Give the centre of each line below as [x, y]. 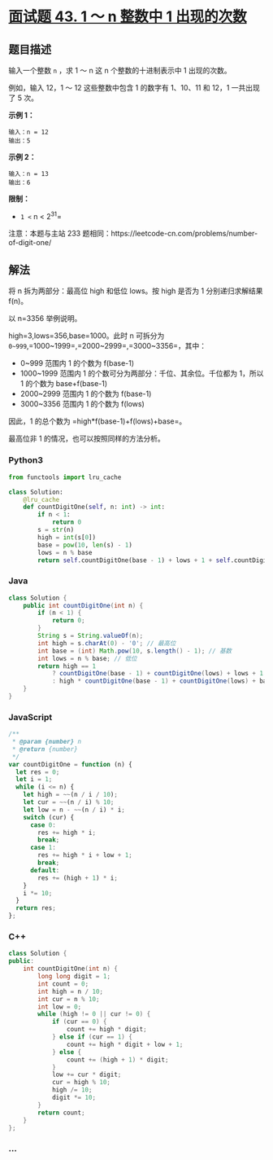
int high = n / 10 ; [71, 991]
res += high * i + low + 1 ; [85, 855]
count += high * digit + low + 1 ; [125, 1044]
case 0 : [43, 825]
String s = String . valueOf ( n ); [91, 636]
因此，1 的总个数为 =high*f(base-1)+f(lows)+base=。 [97, 421]
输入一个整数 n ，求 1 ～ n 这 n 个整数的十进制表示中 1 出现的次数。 [120, 70]
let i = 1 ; [34, 780]
